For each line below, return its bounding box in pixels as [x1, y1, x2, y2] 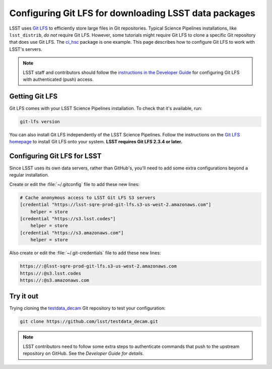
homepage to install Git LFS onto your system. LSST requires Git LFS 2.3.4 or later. [9, 139, 183, 145]
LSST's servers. [9, 46, 42, 52]
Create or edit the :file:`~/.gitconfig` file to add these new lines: [9, 181, 140, 187]
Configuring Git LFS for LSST [9, 151, 102, 160]
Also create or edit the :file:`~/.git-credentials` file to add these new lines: [9, 250, 161, 256]
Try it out [9, 292, 39, 301]
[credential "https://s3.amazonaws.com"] [20, 230, 124, 236]
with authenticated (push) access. [23, 76, 94, 82]
